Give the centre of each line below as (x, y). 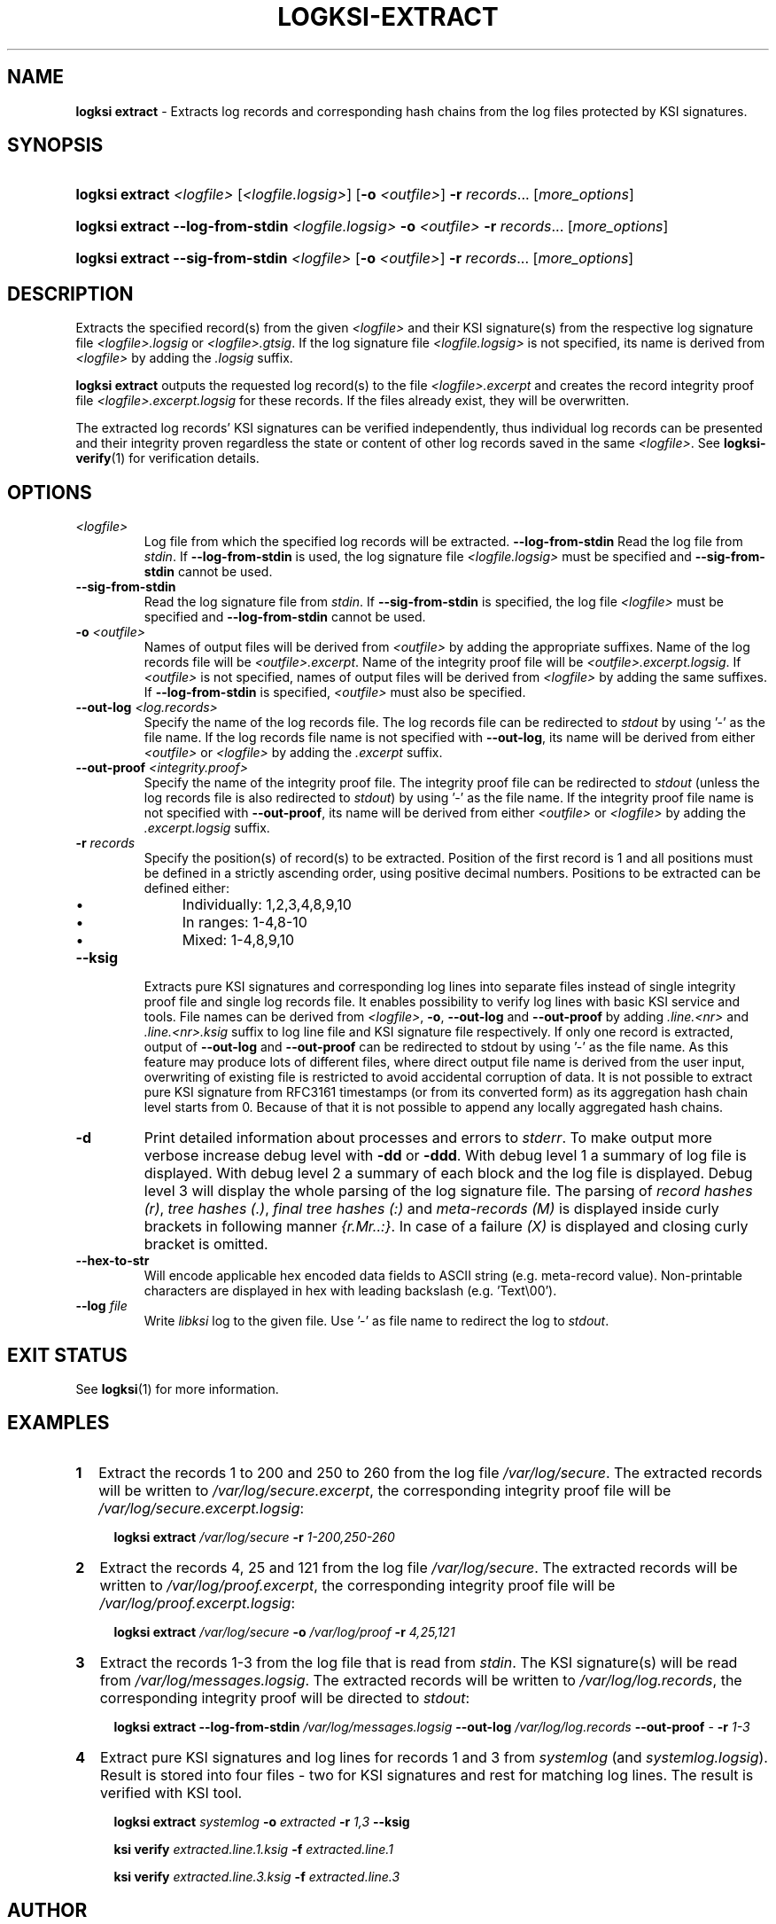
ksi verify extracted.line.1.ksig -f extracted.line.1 (253, 1849)
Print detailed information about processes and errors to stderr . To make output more (428, 1138)
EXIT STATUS (67, 1355)
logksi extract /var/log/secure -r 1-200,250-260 (254, 1537)
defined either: (186, 888)
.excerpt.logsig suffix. (207, 828)
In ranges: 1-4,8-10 (244, 923)
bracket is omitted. (206, 1244)
